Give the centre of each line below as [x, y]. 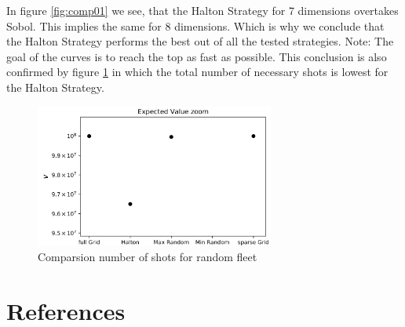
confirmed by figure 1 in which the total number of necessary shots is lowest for [197, 72]
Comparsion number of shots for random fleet [148, 257]
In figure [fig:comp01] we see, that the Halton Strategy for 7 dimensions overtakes [202, 10]
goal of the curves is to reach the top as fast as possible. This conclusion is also [197, 56]
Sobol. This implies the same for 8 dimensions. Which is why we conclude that [195, 25]
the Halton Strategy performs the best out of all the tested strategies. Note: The [200, 41]
